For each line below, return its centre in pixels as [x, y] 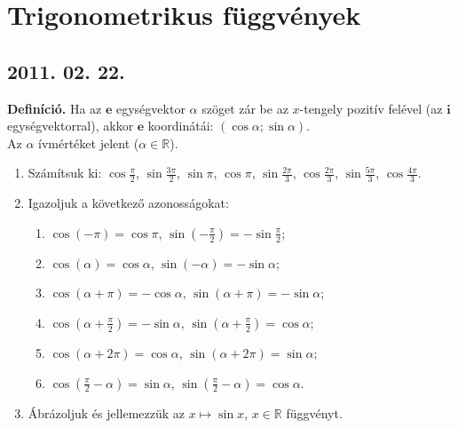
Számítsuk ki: [65, 173]
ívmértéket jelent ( [89, 143]
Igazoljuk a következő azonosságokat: [128, 203]
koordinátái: [181, 126]
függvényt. [314, 412]
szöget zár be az [245, 108]
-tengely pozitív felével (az [371, 108]
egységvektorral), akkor [71, 126]
